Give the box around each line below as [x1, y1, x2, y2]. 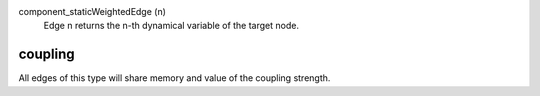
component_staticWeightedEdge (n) [18, 6, 167, 17]
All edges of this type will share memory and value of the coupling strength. [18, 72, 331, 84]
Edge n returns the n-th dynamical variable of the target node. [43, 20, 300, 32]
